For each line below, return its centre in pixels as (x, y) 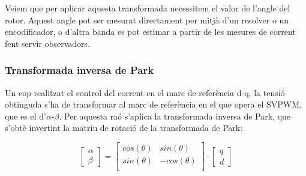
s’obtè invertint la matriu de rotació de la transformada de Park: (124, 128)
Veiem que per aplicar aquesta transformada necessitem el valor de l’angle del (148, 8)
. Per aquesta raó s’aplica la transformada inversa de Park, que (175, 116)
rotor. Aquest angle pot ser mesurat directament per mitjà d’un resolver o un (147, 20)
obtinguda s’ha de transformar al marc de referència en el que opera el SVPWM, (153, 104)
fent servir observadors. (47, 43)
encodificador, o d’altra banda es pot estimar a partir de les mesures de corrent (150, 32)
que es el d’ (25, 116)
